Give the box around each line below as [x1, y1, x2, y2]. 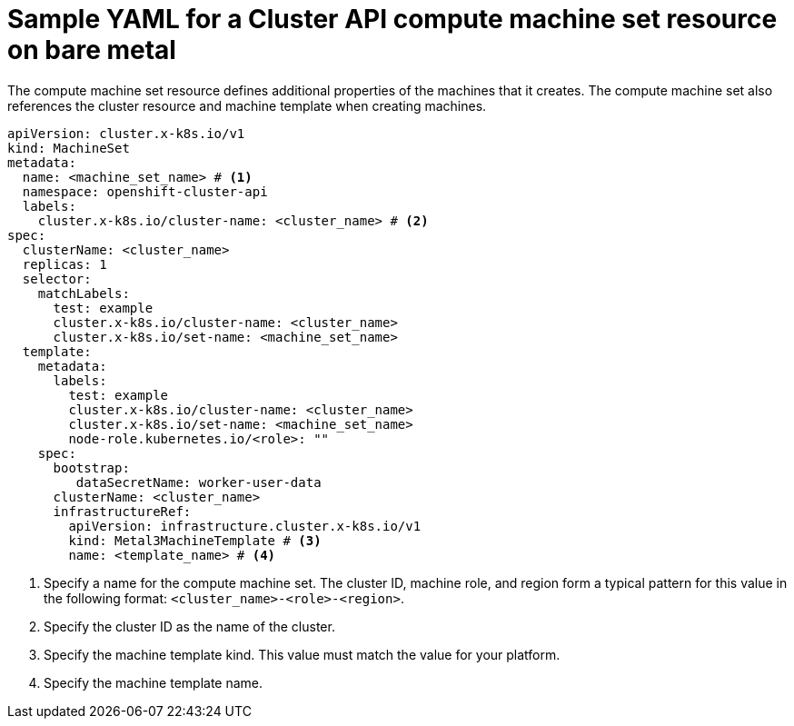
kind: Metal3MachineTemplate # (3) [68, 532, 322, 548]
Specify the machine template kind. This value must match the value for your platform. [44, 646, 561, 662]
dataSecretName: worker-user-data [75, 474, 322, 490]
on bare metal [7, 35, 176, 65]
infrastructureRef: [53, 503, 192, 519]
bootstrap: [53, 460, 130, 475]
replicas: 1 [22, 256, 107, 272]
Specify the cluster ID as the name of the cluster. [44, 618, 335, 634]
